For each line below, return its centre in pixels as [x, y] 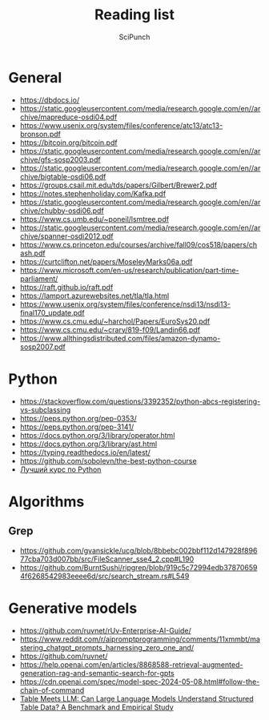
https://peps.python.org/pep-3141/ [77, 427]
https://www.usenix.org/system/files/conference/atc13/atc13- [121, 125]
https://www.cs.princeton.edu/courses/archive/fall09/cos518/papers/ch [139, 244]
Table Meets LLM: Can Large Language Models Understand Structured [137, 698]
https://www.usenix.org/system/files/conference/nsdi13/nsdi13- [125, 304]
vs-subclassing [45, 409]
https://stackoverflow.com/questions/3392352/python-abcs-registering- [140, 401]
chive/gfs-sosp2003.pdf [60, 159]
